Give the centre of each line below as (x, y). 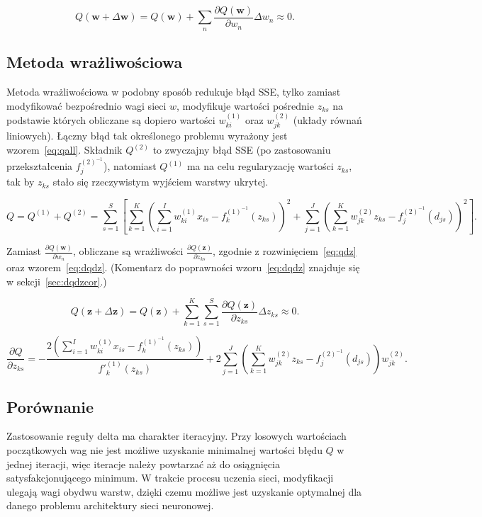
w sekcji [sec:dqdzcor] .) (57, 281)
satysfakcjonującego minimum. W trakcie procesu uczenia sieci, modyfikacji (170, 478)
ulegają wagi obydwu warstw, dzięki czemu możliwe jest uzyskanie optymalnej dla (184, 491)
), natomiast (130, 166)
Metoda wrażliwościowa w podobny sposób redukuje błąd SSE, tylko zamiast (174, 92)
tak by (21, 182)
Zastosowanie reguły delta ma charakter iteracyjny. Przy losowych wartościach (176, 436)
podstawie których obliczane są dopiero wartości (111, 120)
